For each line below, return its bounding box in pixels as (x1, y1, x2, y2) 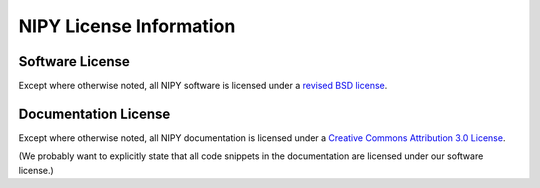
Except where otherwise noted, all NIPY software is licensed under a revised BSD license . (18, 80, 388, 92)
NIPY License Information (18, 15, 236, 37)
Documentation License (18, 105, 171, 122)
